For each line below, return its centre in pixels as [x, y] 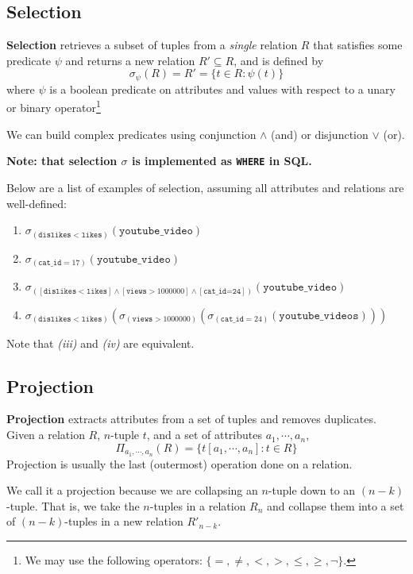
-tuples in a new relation [124, 521]
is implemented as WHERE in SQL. [222, 161]
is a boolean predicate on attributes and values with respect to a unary [222, 89]
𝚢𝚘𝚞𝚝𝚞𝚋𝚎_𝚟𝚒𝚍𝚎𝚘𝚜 [319, 316]
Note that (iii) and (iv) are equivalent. [100, 343]
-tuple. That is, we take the [73, 505]
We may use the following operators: [114, 559]
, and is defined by [279, 60]
